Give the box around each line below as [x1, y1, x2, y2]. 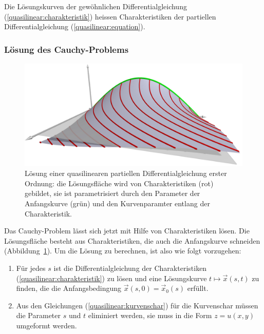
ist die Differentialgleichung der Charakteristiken [53, 262, 207, 273]
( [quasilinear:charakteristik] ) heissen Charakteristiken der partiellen [4, 11, 216, 22]
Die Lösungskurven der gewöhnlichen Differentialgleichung [4, 1, 187, 11]
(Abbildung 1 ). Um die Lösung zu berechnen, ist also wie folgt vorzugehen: [4, 245, 241, 256]
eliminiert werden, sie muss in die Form [88, 310, 212, 321]
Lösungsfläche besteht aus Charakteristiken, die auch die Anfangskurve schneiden [4, 235, 260, 246]
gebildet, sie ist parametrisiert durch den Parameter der [25, 188, 200, 199]
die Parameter [16, 310, 61, 321]
